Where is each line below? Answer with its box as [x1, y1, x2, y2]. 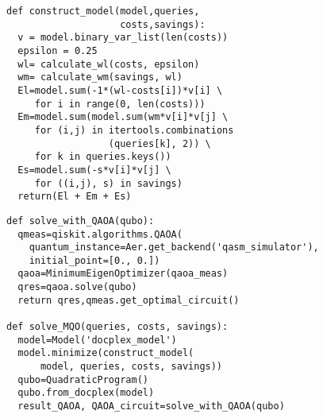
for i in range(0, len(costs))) [34, 98, 206, 110]
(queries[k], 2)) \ [108, 137, 211, 149]
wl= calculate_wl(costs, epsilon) [17, 58, 200, 70]
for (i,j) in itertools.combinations [34, 124, 234, 136]
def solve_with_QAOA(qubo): [6, 215, 155, 226]
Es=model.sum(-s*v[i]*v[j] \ [17, 164, 171, 176]
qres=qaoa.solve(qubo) [17, 281, 137, 293]
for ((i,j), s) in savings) [34, 177, 183, 189]
